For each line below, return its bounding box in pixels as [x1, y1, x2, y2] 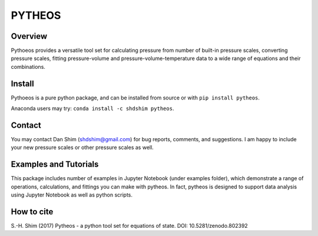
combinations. [11, 63, 45, 70]
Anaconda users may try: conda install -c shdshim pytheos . [11, 105, 174, 112]
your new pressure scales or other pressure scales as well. [11, 144, 154, 151]
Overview [11, 31, 48, 41]
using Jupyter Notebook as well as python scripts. [11, 191, 132, 198]
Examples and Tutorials [11, 159, 99, 169]
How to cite [11, 207, 54, 217]
